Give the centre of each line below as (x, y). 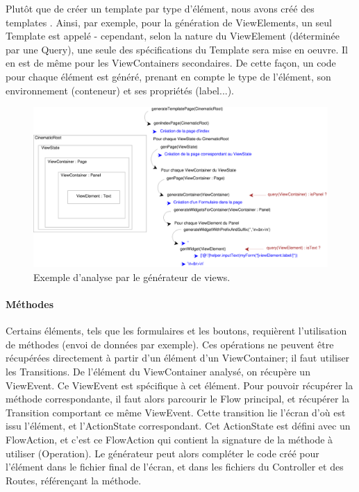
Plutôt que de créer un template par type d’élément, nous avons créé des (160, 8)
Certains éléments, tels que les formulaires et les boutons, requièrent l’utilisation (176, 331)
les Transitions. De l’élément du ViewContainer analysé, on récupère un (158, 371)
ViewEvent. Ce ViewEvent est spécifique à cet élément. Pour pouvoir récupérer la (179, 385)
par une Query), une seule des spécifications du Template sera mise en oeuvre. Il (177, 49)
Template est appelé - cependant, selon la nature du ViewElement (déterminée (173, 36)
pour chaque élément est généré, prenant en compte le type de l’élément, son (168, 76)
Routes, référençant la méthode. (74, 480)
